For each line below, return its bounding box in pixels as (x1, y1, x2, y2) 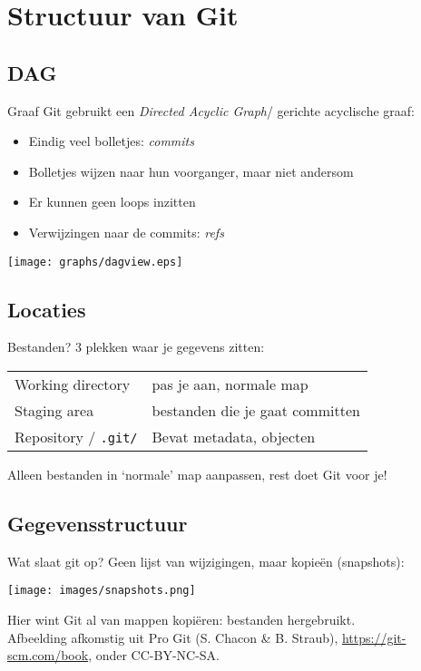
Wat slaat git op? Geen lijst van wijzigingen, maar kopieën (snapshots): (7, 551, 405, 570)
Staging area (15, 400, 94, 421)
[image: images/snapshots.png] (7, 584, 196, 598)
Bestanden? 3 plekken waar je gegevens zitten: (7, 337, 265, 356)
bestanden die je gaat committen (152, 400, 360, 421)
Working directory (15, 374, 131, 394)
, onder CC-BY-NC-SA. (88, 646, 220, 665)
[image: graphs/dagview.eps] (7, 255, 183, 268)
